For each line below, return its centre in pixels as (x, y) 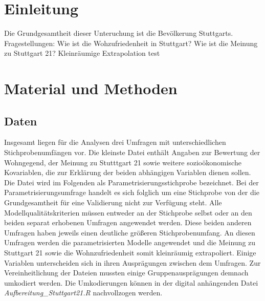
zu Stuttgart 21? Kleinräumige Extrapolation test (82, 53)
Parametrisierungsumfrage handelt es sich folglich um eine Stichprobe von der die (132, 192)
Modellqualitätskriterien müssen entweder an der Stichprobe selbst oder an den (128, 212)
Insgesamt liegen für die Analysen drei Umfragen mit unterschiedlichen (115, 142)
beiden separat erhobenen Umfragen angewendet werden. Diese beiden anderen (128, 222)
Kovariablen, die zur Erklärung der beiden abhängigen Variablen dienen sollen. (128, 172)
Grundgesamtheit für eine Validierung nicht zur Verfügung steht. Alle (113, 202)
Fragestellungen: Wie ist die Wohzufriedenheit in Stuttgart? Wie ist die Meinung (131, 43)
